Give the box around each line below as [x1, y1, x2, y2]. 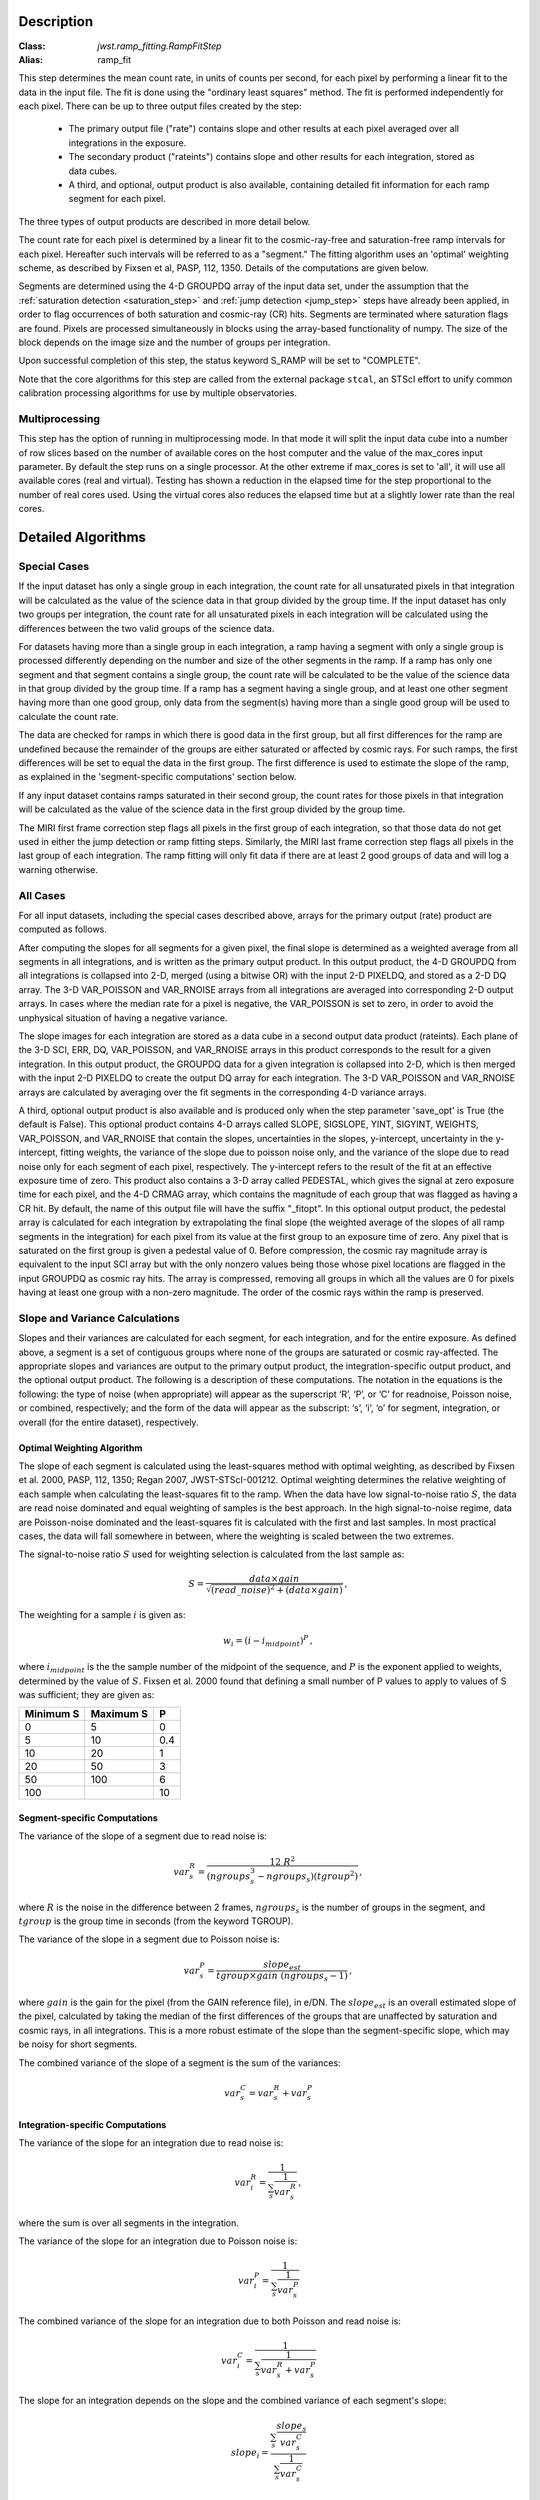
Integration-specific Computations [18, 2118, 167, 2130]
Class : [18, 40, 46, 52]
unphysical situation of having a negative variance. [18, 1011, 228, 1024]
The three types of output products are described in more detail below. [18, 215, 311, 227]
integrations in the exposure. [68, 136, 187, 149]
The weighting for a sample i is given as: [18, 1608, 186, 1620]
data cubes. [68, 165, 118, 177]
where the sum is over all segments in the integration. [18, 2216, 240, 2229]
